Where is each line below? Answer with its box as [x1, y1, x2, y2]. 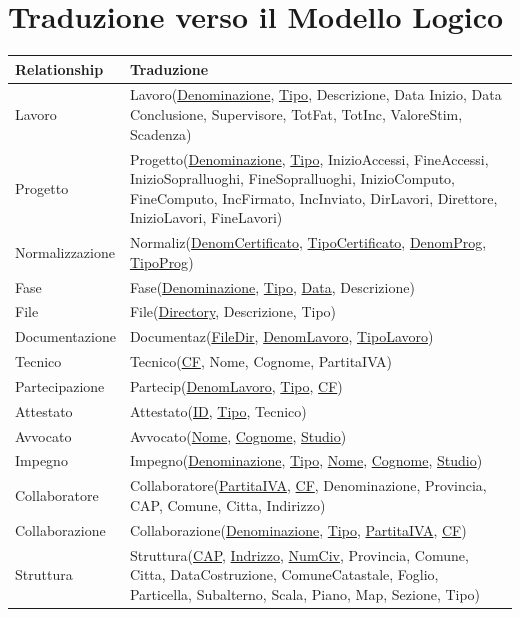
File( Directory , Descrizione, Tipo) [129, 301, 337, 322]
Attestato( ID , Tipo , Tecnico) [129, 400, 307, 421]
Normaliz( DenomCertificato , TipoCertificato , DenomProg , [129, 232, 487, 253]
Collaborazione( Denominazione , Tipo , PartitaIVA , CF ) [129, 519, 467, 540]
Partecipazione [15, 375, 105, 396]
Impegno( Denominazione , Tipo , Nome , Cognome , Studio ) [129, 450, 483, 471]
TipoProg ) [129, 251, 194, 272]
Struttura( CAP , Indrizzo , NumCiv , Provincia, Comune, [129, 544, 469, 565]
